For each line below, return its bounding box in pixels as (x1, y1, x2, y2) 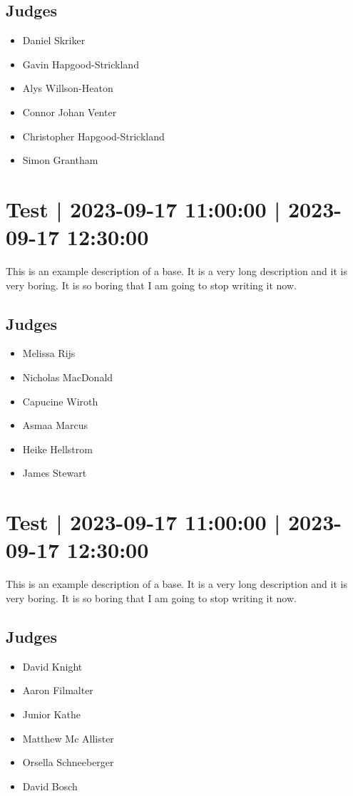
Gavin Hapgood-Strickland (22, 56, 139, 71)
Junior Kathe (22, 706, 81, 721)
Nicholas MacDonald (22, 370, 113, 385)
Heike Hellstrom (22, 441, 93, 456)
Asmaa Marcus (22, 418, 88, 433)
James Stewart (22, 465, 87, 480)
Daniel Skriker (22, 33, 86, 48)
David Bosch (22, 778, 78, 793)
